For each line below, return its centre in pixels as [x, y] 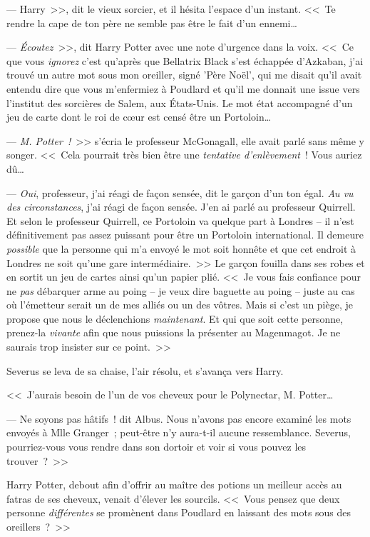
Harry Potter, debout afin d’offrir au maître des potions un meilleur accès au [174, 485]
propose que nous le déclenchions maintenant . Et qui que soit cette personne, [175, 318]
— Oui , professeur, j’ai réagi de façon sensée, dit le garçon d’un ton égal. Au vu [180, 192]
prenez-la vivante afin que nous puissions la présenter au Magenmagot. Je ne [174, 332]
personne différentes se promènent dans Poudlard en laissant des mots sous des [179, 512]
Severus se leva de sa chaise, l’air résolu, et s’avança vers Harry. [145, 370]
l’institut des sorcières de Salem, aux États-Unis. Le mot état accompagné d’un [180, 102]
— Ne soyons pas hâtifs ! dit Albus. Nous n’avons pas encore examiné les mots [179, 418]
